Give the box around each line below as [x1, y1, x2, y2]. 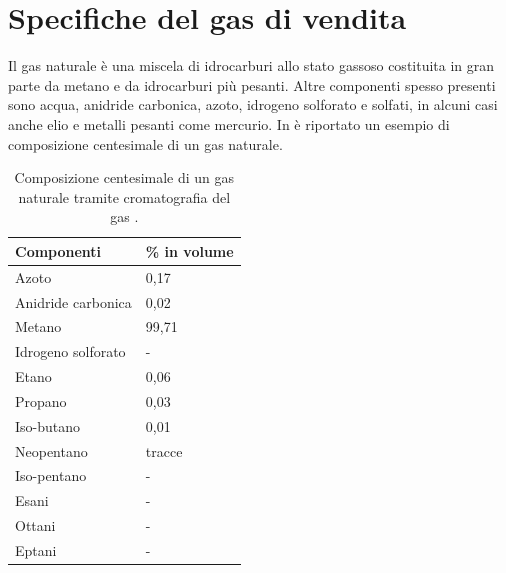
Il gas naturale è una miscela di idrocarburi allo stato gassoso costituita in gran [8, 55, 495, 76]
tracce [145, 440, 183, 461]
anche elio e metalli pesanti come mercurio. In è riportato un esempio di [8, 113, 450, 134]
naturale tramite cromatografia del [18, 186, 231, 207]
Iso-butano [15, 415, 81, 436]
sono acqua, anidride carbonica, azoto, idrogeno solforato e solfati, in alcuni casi [8, 94, 498, 115]
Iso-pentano [15, 465, 87, 486]
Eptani [15, 540, 57, 560]
